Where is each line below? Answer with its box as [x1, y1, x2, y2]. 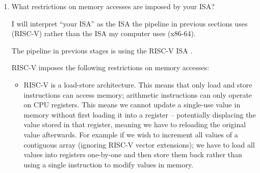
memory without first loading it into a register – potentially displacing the [23, 109, 256, 120]
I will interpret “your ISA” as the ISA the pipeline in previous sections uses [11, 18, 248, 28]
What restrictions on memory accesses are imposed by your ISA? [11, 1, 215, 11]
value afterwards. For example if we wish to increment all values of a [23, 129, 238, 139]
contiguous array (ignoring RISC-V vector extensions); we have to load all [23, 139, 255, 150]
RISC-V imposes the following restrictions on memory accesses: [11, 62, 210, 73]
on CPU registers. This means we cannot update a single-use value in [23, 99, 241, 110]
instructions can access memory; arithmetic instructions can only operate [23, 89, 252, 100]
